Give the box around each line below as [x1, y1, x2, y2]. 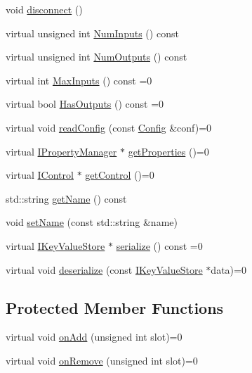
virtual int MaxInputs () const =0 [6, 72, 152, 87]
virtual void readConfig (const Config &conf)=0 [6, 120, 212, 134]
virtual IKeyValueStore [6, 238, 105, 253]
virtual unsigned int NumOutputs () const [6, 49, 187, 64]
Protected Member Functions [6, 296, 224, 318]
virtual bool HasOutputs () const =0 [6, 96, 164, 111]
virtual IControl [6, 167, 74, 182]
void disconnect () [6, 2, 83, 16]
